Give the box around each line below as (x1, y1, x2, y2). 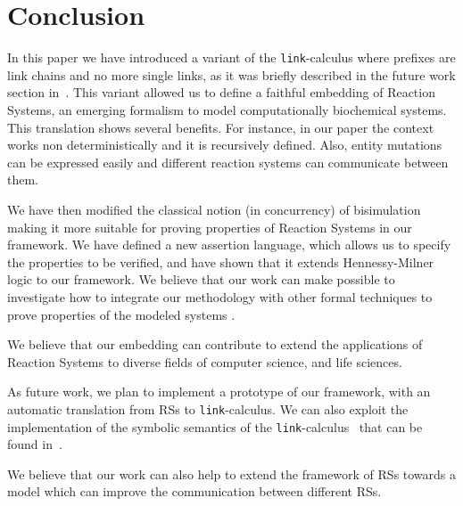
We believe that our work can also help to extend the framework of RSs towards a (7, 464, 457, 483)
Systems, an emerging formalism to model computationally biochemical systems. (7, 100, 447, 118)
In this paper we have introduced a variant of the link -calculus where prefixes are (7, 48, 456, 67)
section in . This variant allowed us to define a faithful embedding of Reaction (7, 83, 435, 102)
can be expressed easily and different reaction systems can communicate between (7, 152, 449, 171)
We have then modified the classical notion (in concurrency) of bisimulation (7, 200, 421, 218)
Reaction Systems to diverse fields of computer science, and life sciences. (7, 352, 402, 371)
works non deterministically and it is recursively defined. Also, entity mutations (7, 135, 442, 154)
